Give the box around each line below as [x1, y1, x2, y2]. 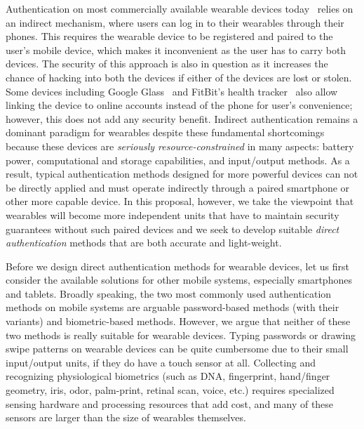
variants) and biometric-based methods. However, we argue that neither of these [6, 314, 351, 329]
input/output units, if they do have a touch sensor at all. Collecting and [6, 355, 316, 369]
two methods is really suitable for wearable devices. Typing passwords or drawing [6, 327, 356, 342]
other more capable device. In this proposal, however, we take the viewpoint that [6, 194, 354, 209]
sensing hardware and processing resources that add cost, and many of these [6, 396, 334, 411]
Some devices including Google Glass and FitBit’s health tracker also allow [6, 84, 338, 98]
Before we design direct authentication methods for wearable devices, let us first [6, 258, 349, 273]
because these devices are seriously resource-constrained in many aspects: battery [6, 138, 354, 153]
